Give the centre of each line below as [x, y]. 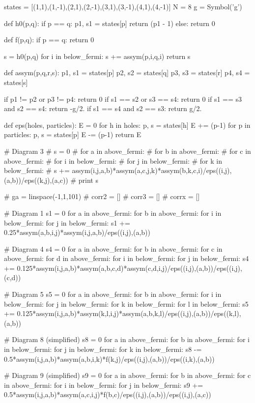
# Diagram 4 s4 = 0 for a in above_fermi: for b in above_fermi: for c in [113, 248]
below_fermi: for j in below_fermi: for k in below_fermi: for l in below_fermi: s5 [126, 303]
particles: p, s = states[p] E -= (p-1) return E [73, 134]
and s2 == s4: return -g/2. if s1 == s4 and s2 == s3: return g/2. [103, 108]
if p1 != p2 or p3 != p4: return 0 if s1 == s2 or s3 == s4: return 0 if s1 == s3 [123, 99]
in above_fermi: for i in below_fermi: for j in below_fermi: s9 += [104, 385]
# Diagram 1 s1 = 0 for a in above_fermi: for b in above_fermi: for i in [113, 213]
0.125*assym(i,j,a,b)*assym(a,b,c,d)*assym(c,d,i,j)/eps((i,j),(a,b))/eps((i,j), [129, 268]
